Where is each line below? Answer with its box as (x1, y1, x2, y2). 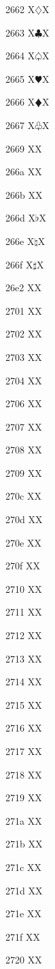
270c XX (5, 489, 41, 503)
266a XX (5, 164, 42, 179)
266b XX (5, 187, 43, 202)
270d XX (5, 512, 43, 527)
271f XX (5, 929, 40, 943)
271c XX (5, 859, 41, 874)
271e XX (5, 906, 41, 921)
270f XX (5, 558, 40, 573)
